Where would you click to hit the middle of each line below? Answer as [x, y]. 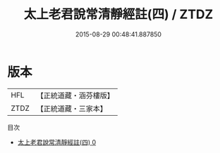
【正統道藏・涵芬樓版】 [75, 95]
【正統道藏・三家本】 [72, 108]
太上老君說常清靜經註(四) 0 [57, 142]
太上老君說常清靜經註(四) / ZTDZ [118, 14]
